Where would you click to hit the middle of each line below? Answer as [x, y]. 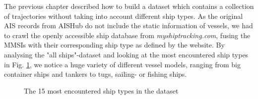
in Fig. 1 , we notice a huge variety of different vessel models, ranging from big [122, 64]
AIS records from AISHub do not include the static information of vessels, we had [129, 25]
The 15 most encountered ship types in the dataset [101, 90]
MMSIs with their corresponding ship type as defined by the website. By [114, 45]
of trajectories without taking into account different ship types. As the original [124, 16]
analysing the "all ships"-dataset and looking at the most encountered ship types [126, 54]
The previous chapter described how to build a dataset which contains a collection [129, 6]
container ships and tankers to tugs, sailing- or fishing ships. [96, 74]
